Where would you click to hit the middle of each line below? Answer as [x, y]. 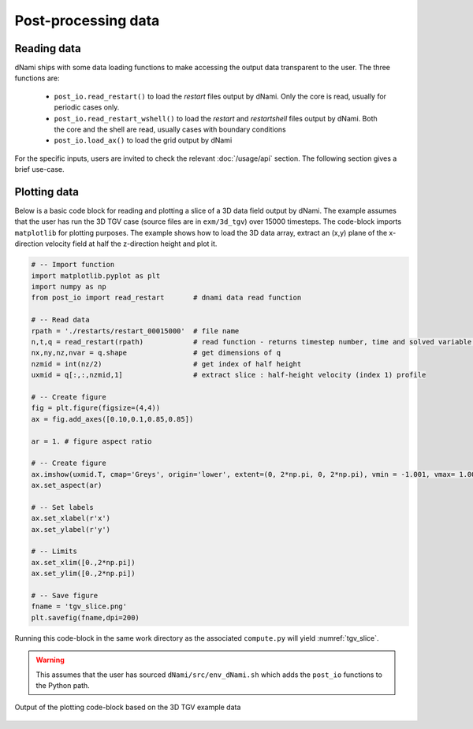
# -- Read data [60, 320]
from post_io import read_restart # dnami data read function [166, 298]
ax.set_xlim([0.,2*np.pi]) [83, 562]
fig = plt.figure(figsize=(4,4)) [96, 408]
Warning [50, 660]
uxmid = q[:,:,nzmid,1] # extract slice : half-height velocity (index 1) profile [229, 375]
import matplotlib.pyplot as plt [96, 275]
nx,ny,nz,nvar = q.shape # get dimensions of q [156, 353]
